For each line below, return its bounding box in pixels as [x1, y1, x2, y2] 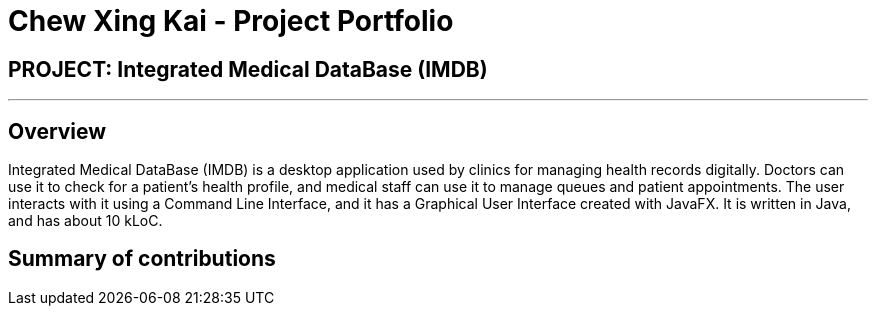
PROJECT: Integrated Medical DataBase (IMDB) [8, 56, 488, 82]
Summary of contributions [8, 246, 276, 272]
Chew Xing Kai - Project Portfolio [8, 4, 454, 38]
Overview [8, 118, 107, 144]
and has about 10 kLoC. [8, 212, 163, 230]
